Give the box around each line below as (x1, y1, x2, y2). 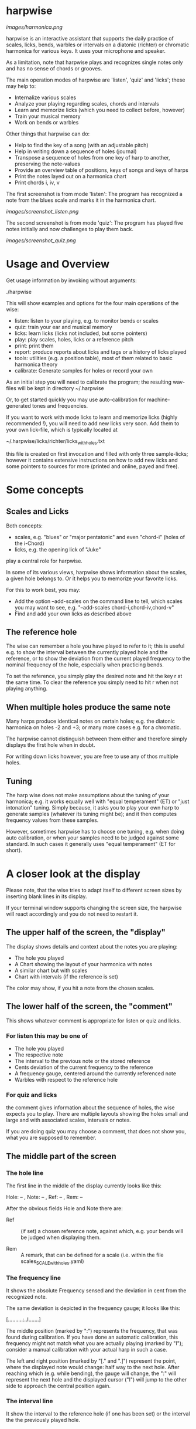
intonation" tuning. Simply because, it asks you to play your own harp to (6, 804, 180, 811)
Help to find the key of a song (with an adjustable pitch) (14, 141, 149, 148)
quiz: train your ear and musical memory (14, 323, 112, 330)
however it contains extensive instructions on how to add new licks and (6, 456, 178, 463)
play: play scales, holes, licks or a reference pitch (14, 336, 134, 343)
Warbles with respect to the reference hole (14, 1076, 118, 1083)
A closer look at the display (6, 867, 140, 881)
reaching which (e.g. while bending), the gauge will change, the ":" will (6, 1370, 177, 1377)
